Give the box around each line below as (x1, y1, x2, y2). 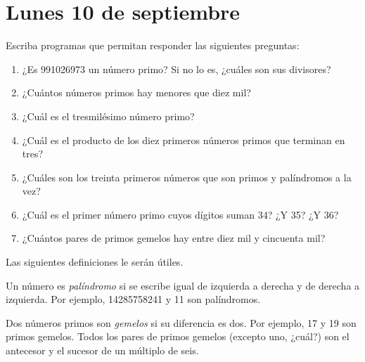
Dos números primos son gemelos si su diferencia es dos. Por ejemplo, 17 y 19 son (6, 315, 357, 330)
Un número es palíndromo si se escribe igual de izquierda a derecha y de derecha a (6, 278, 360, 292)
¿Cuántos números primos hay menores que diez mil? (22, 85, 251, 100)
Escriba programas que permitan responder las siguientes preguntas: (6, 38, 300, 53)
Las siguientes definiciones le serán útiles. (6, 254, 184, 269)
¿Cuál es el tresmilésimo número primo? (22, 108, 195, 123)
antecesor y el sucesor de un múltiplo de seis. (6, 343, 199, 358)
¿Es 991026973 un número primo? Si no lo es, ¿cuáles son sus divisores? (22, 61, 331, 76)
